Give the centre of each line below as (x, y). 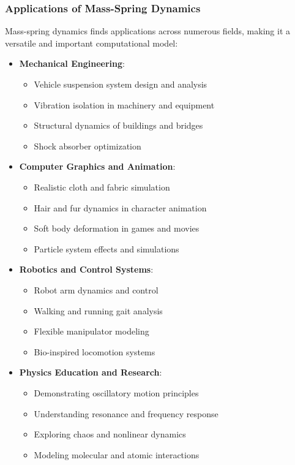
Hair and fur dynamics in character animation (120, 207)
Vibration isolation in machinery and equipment (124, 104)
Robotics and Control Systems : (86, 269)
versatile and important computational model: (91, 43)
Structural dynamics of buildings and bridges (118, 125)
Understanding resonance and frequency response (126, 413)
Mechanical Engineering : (72, 63)
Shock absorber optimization (88, 146)
